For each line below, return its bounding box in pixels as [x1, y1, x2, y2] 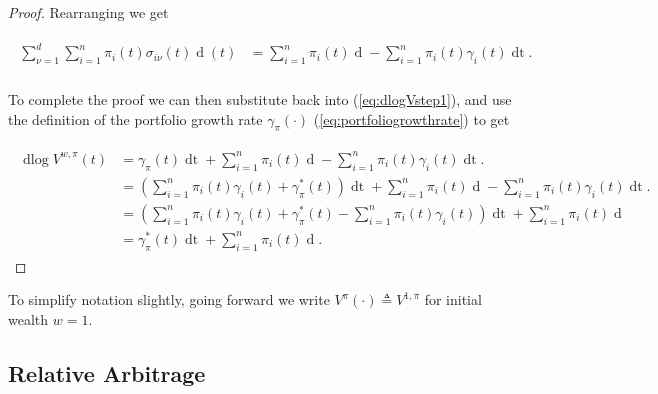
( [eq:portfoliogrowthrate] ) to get [313, 108, 510, 129]
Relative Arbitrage [8, 357, 206, 388]
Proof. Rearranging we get [8, 2, 169, 22]
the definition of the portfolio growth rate [8, 108, 263, 129]
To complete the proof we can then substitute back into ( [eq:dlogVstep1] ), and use [8, 88, 512, 109]
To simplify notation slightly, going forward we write [8, 289, 330, 310]
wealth [8, 308, 49, 329]
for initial [424, 289, 482, 310]
